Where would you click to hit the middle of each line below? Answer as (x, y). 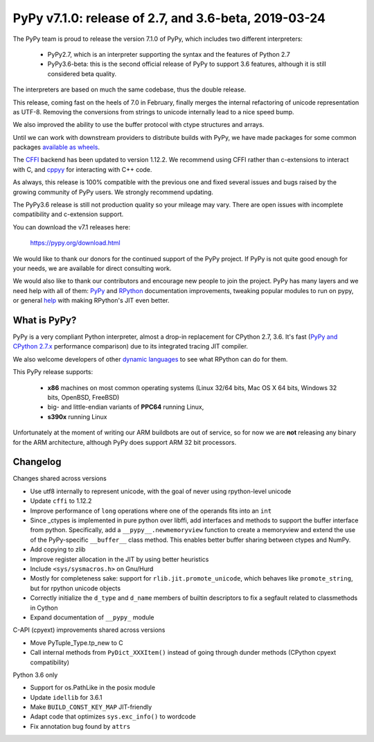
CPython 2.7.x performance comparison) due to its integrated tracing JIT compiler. (131, 346)
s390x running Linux (77, 416)
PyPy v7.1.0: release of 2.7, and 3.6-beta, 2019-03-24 (169, 18)
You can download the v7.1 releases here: (72, 227)
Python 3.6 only (35, 675)
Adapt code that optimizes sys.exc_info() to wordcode (113, 716)
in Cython (44, 608)
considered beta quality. (82, 73)
